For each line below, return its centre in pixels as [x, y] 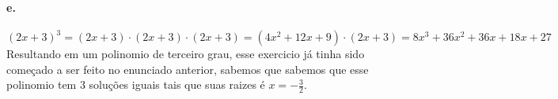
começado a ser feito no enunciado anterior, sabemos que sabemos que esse [188, 69]
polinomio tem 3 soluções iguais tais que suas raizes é [136, 84]
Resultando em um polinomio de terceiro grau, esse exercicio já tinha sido [186, 54]
